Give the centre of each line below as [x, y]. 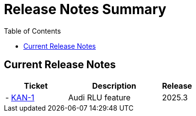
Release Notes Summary [85, 9]
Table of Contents [33, 31]
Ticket [36, 86]
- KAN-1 [20, 97]
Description [114, 86]
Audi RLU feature [99, 97]
